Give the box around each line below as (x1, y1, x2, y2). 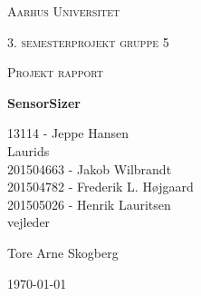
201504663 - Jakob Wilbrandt (7, 159, 172, 178)
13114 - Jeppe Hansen (7, 123, 129, 143)
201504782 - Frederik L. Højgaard (7, 177, 194, 196)
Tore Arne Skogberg (7, 242, 119, 261)
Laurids (7, 141, 50, 160)
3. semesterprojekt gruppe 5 (7, 32, 169, 51)
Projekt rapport (7, 63, 104, 82)
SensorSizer (7, 93, 81, 112)
